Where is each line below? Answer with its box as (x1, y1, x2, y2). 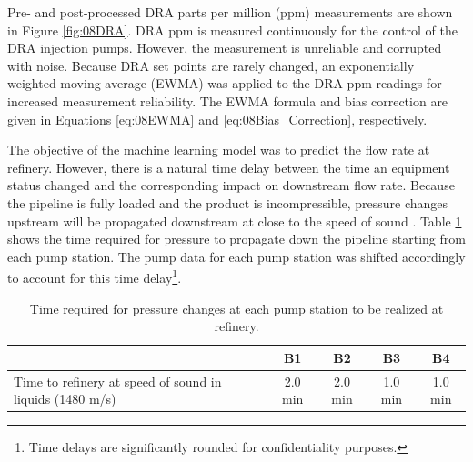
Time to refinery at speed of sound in (14, 371, 222, 390)
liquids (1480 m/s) (14, 389, 116, 408)
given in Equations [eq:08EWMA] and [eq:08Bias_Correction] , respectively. (7, 109, 428, 128)
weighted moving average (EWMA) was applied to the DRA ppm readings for (7, 74, 442, 93)
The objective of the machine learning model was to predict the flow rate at (7, 140, 430, 159)
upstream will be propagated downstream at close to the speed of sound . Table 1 (7, 211, 462, 230)
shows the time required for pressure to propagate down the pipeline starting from (7, 229, 466, 248)
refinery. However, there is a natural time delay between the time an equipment (7, 157, 450, 176)
